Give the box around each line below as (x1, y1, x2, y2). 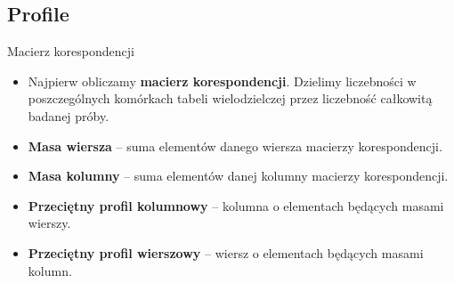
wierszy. (28, 214, 71, 232)
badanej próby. (28, 106, 109, 125)
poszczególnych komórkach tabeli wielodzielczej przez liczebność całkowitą (28, 89, 433, 108)
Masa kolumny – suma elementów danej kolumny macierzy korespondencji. (28, 166, 449, 185)
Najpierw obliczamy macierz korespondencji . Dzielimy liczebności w (28, 71, 417, 90)
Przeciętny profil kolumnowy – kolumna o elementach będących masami (28, 196, 444, 214)
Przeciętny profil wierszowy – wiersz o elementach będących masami (28, 243, 424, 262)
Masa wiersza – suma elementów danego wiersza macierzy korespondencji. (28, 136, 442, 155)
